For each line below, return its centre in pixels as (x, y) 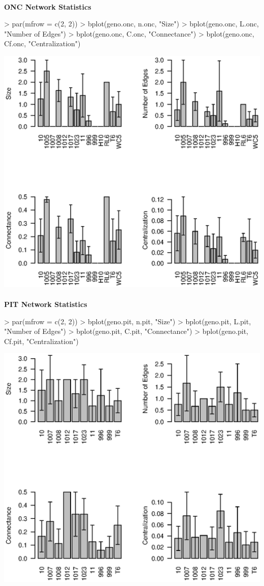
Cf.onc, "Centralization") (42, 43)
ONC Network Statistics (48, 6)
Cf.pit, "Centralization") (41, 341)
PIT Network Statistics (46, 304)
